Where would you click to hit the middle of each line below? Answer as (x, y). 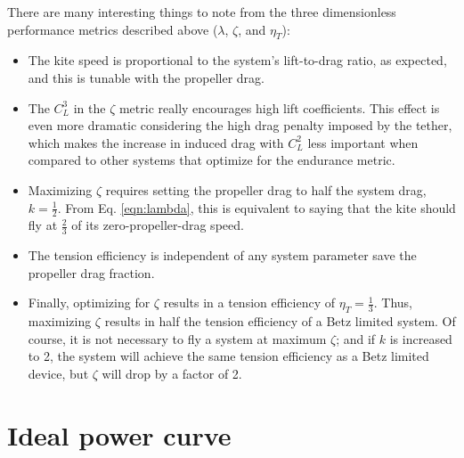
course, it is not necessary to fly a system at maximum (177, 338)
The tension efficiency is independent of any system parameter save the (222, 255)
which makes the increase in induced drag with (156, 142)
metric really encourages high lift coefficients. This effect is (279, 107)
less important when (363, 142)
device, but (58, 373)
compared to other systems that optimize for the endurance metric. (212, 160)
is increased (421, 338)
